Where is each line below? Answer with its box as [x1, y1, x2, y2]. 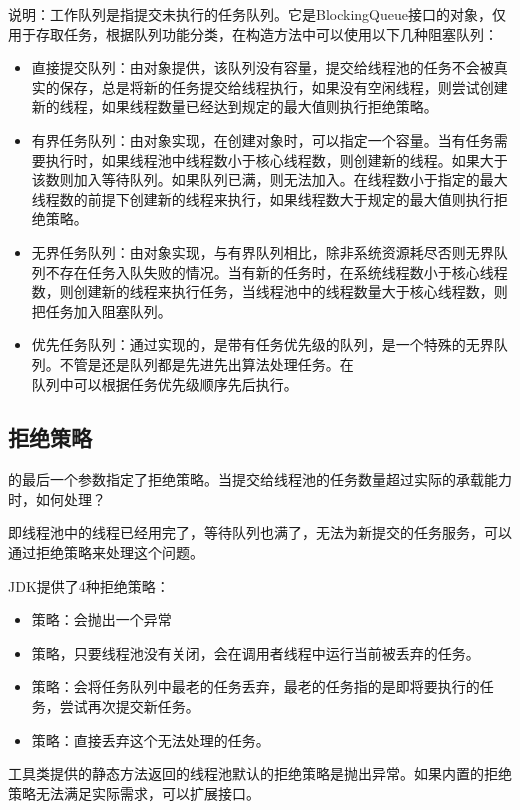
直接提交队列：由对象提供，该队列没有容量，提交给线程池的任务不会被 [31, 57, 494, 78]
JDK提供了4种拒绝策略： [8, 575, 170, 596]
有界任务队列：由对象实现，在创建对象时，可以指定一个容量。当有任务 [31, 129, 494, 150]
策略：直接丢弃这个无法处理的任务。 [31, 729, 270, 750]
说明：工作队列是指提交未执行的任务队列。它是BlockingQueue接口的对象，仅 [8, 4, 506, 24]
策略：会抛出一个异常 [31, 609, 172, 630]
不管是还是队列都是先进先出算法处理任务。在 [59, 353, 354, 374]
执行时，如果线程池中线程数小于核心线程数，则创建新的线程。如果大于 [45, 149, 508, 170]
